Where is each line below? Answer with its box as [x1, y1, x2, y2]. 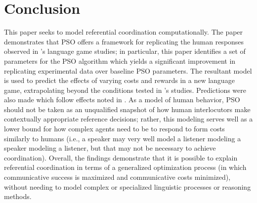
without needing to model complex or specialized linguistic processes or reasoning [4, 181, 251, 192]
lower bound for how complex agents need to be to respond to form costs [4, 123, 225, 134]
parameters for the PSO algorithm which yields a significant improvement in [4, 55, 236, 66]
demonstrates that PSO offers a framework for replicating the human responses [4, 36, 244, 46]
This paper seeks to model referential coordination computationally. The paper [4, 27, 243, 37]
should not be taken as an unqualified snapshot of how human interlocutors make [4, 104, 251, 114]
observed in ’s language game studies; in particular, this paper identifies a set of [4, 46, 246, 56]
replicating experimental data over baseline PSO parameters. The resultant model [4, 65, 252, 76]
